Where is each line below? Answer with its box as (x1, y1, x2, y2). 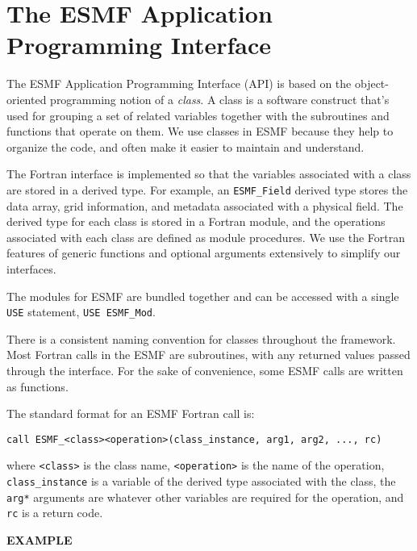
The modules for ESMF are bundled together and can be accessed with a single (6, 287, 399, 304)
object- (354, 75, 389, 92)
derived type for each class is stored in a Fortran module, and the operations (6, 213, 386, 230)
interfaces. (6, 260, 56, 277)
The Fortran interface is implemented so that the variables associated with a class (6, 165, 411, 182)
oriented (6, 90, 47, 107)
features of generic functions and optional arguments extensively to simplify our (6, 244, 401, 261)
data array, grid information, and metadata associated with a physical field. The (6, 197, 403, 214)
